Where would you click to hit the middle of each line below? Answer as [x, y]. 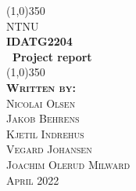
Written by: [41, 87]
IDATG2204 [39, 41]
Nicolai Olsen [41, 103]
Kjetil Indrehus [45, 133]
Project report [52, 56]
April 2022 [33, 180]
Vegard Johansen [49, 149]
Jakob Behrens [43, 118]
